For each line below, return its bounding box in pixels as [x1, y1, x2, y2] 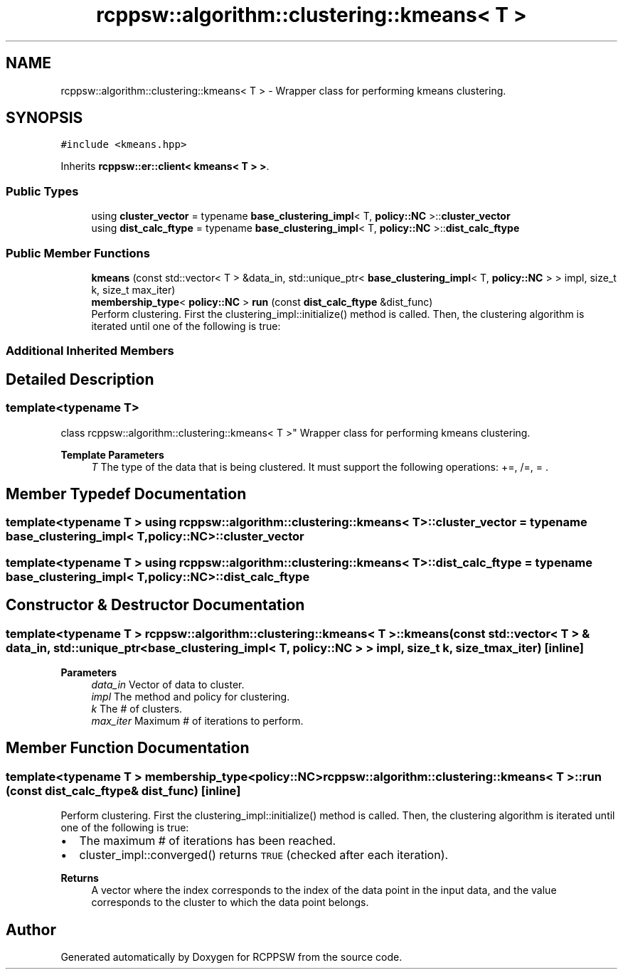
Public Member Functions [6, 245, 150, 260]
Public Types [6, 183, 79, 198]
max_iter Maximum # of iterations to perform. [91, 714, 304, 727]
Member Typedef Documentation [6, 484, 247, 503]
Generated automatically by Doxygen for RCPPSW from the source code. [60, 951, 403, 964]
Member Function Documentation [6, 739, 250, 757]
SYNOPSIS [6, 109, 83, 127]
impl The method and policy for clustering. [91, 690, 290, 703]
